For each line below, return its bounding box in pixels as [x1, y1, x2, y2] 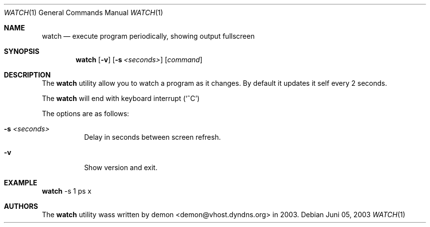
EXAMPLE [4, 178, 37, 187]
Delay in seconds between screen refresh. [84, 133, 221, 141]
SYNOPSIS [4, 47, 40, 55]
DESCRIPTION [4, 71, 51, 79]
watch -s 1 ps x [42, 187, 92, 195]
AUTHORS [4, 202, 38, 210]
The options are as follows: [42, 109, 129, 118]
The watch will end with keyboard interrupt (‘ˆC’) [42, 94, 200, 102]
